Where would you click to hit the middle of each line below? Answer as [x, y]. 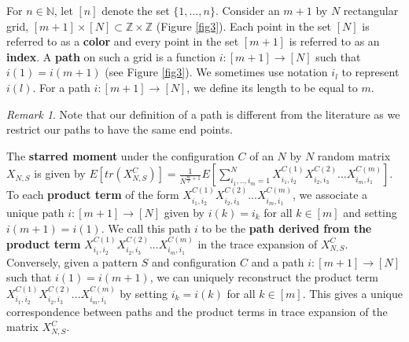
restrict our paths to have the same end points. [120, 129]
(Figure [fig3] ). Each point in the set [244, 26]
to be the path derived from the [287, 228]
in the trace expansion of [258, 243]
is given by [60, 173]
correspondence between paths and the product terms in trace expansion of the [197, 311]
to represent [370, 72]
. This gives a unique [352, 293]
